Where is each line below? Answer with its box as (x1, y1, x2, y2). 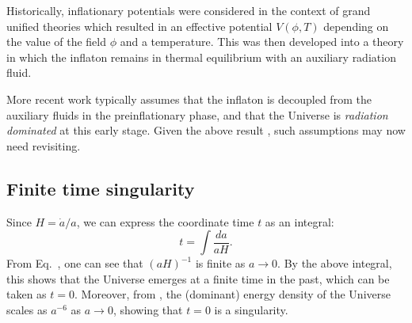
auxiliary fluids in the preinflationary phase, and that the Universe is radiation (6, 106, 388, 123)
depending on (323, 17, 389, 34)
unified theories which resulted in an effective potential (6, 17, 273, 34)
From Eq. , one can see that (6, 255, 143, 272)
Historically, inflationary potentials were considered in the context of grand (6, 2, 371, 18)
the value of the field (6, 33, 106, 50)
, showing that (113, 301, 183, 317)
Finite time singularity (6, 176, 195, 200)
